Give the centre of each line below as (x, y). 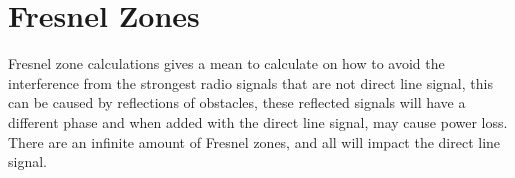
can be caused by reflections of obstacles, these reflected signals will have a (237, 102)
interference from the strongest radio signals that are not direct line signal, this (250, 82)
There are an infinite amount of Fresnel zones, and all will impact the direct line (254, 141)
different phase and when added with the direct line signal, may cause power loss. (258, 121)
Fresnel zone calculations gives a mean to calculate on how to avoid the (226, 63)
